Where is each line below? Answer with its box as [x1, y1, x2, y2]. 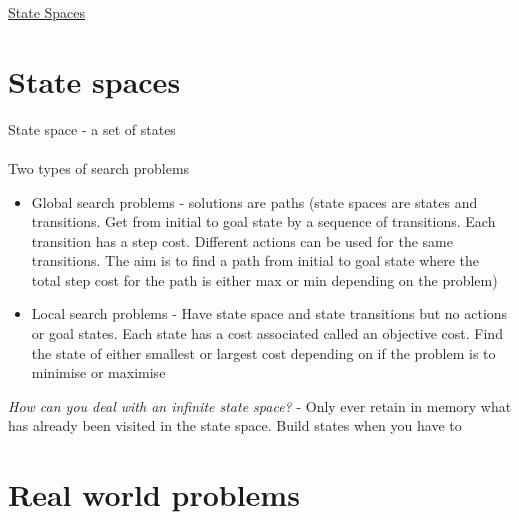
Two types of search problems [8, 157, 190, 178]
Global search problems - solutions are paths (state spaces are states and [31, 191, 478, 212]
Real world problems [8, 474, 300, 515]
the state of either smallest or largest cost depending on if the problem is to [31, 342, 496, 363]
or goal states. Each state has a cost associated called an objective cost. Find [31, 323, 503, 344]
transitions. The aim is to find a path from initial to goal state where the [31, 250, 480, 271]
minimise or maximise [31, 362, 166, 383]
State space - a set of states [8, 118, 176, 139]
